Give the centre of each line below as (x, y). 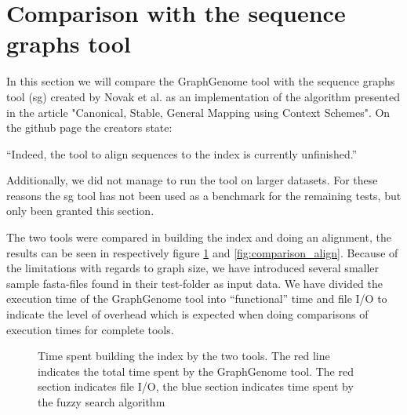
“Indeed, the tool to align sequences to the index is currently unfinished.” (182, 153)
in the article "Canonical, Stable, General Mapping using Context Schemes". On (198, 112)
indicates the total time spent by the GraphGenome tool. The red (196, 371)
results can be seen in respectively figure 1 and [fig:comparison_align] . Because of (202, 252)
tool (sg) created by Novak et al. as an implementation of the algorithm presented (203, 96)
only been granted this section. (80, 211)
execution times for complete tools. (90, 329)
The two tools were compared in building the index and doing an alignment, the (199, 237)
